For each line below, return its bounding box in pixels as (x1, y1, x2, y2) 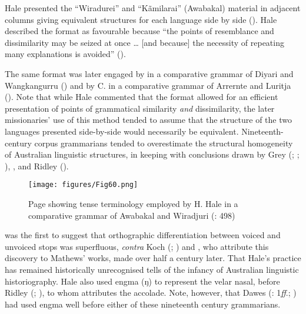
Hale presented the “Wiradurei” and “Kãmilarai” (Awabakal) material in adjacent (5, 2, 301, 14)
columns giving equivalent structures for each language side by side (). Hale (5, 13, 277, 25)
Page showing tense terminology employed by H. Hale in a (28, 197, 238, 209)
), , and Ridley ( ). (5, 159, 69, 172)
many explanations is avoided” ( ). (5, 48, 126, 60)
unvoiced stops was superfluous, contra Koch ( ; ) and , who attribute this (5, 240, 269, 252)
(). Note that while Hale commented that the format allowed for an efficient (5, 91, 278, 103)
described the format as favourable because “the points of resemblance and (5, 25, 274, 37)
